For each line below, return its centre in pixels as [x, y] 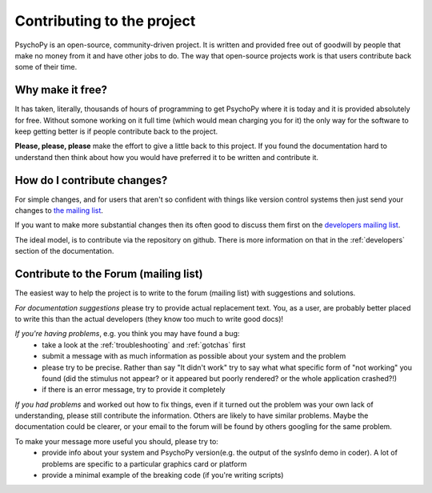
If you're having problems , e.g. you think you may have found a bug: [127, 334]
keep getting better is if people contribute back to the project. [116, 131]
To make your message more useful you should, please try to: [117, 441]
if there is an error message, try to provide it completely [134, 390]
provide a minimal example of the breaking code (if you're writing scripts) [163, 475]
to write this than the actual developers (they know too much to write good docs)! [149, 319]
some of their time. [46, 67]
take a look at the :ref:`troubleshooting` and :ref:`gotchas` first [144, 345]
